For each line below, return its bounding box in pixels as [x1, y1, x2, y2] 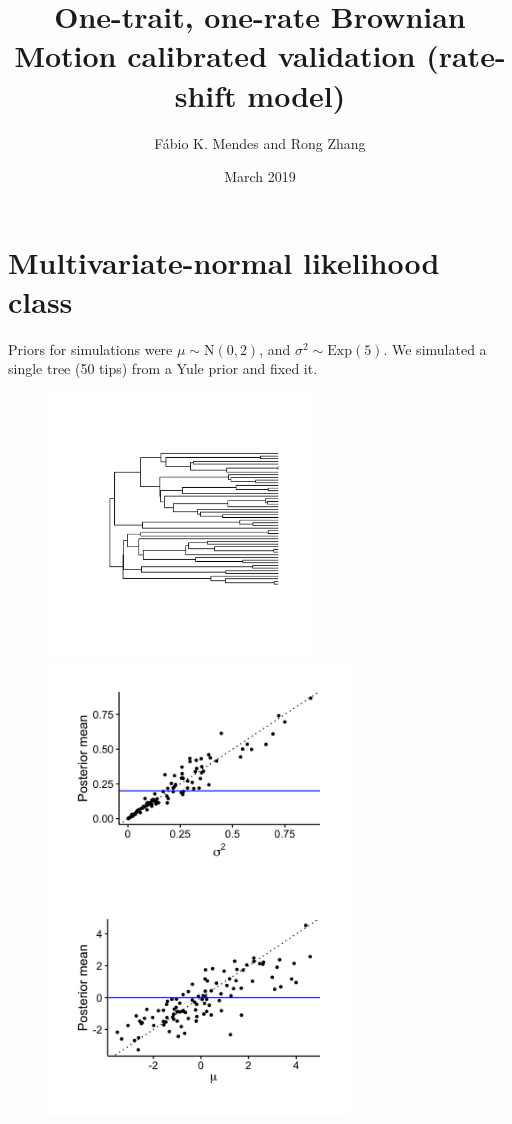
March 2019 [224, 166, 296, 187]
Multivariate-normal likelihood [8, 241, 440, 282]
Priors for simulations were [8, 338, 173, 359]
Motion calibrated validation [14, 35, 416, 76]
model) [247, 74, 346, 115]
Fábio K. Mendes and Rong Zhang [154, 132, 366, 153]
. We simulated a [383, 338, 487, 359]
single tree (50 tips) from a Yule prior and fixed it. [8, 358, 318, 379]
